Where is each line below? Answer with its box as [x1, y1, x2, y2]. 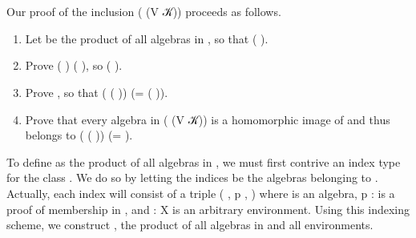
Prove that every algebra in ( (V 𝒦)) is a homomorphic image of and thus [25, 111, 390, 127]
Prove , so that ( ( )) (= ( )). [25, 83, 168, 100]
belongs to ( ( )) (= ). [25, 127, 133, 143]
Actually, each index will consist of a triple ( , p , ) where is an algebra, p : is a [6, 184, 395, 201]
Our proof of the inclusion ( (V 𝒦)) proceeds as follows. [6, 3, 281, 20]
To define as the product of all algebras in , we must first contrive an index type [6, 153, 401, 170]
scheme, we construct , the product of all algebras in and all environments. [6, 216, 374, 233]
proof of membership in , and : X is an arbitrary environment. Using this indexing [6, 200, 410, 217]
